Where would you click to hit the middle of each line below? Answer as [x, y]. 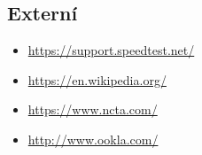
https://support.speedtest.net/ [111, 50]
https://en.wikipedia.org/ [97, 79]
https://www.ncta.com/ [93, 109]
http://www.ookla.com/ [93, 139]
